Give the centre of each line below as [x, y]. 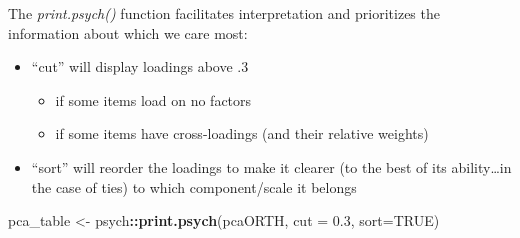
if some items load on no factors [153, 99]
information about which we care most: [128, 32]
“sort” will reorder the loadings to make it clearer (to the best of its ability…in [271, 166]
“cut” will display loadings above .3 [140, 66]
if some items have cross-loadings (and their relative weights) [242, 133]
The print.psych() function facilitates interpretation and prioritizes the [224, 13]
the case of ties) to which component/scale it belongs [194, 186]
